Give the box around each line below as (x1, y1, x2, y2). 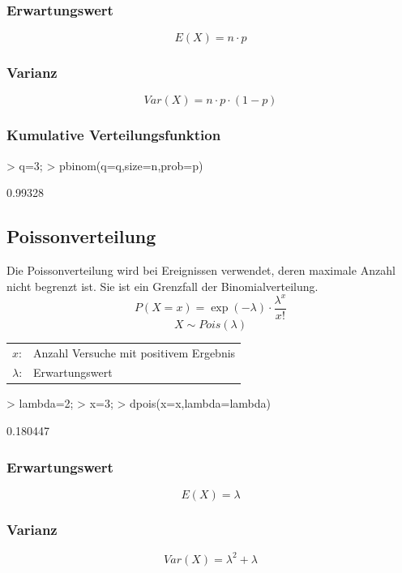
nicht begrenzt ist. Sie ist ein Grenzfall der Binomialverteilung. (6, 277, 319, 294)
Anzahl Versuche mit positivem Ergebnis (33, 344, 236, 361)
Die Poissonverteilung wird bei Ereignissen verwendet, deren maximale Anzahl (6, 262, 396, 279)
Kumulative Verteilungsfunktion (6, 125, 221, 145)
